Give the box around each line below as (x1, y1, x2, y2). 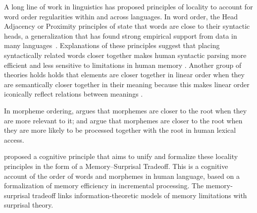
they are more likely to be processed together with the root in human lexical (4, 125, 236, 135)
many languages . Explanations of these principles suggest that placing (4, 40, 220, 51)
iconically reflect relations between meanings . (4, 89, 143, 99)
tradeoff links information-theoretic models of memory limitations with (32, 190, 247, 200)
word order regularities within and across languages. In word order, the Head (4, 11, 238, 21)
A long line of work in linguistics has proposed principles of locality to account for (4, 1, 253, 11)
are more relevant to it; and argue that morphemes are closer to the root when (4, 115, 243, 125)
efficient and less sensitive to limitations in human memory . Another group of (4, 59, 242, 70)
